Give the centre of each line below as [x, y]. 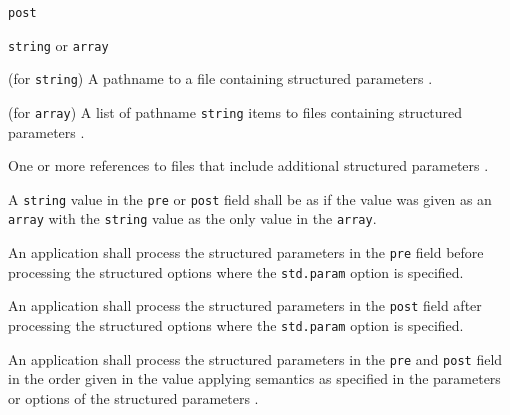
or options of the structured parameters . [133, 398]
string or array [58, 44]
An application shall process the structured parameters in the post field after [245, 305]
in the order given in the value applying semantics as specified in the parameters [254, 378]
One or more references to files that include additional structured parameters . [248, 165]
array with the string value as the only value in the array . [192, 218]
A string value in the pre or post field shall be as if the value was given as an [250, 198]
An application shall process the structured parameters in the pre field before [246, 252]
